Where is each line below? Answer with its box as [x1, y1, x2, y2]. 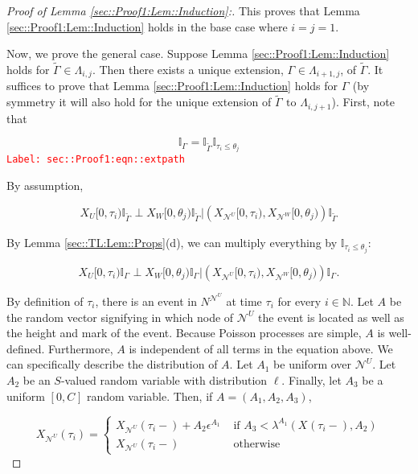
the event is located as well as [258, 308, 404, 325]
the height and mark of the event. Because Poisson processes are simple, [6, 324, 362, 341]
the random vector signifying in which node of [6, 308, 234, 325]
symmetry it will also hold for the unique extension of [6, 93, 272, 110]
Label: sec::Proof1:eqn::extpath [6, 154, 185, 166]
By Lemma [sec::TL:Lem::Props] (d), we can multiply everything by [6, 233, 338, 250]
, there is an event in [95, 293, 197, 310]
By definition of [6, 293, 84, 310]
